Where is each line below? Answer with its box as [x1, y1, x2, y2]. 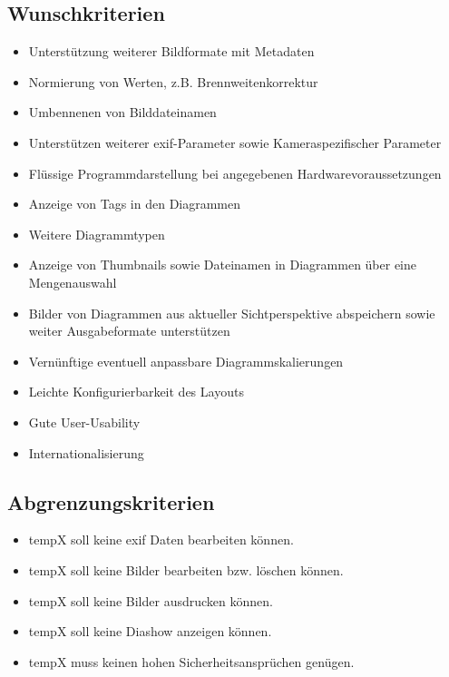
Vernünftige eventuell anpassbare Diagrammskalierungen [28, 351, 344, 370]
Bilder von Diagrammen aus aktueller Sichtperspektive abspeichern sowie [28, 303, 435, 322]
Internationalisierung [28, 443, 144, 462]
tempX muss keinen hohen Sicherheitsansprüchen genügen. [28, 652, 355, 671]
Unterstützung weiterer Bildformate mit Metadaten [28, 42, 315, 61]
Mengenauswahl [28, 272, 117, 291]
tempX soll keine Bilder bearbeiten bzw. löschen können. [28, 560, 344, 579]
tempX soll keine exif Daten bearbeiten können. [28, 530, 294, 549]
